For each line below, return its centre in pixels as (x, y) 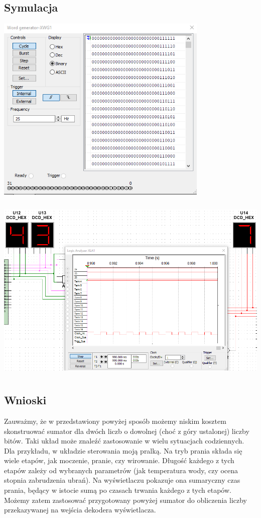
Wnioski (25, 400)
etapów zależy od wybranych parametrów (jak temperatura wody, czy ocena (121, 470)
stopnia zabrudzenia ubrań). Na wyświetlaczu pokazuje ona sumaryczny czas (122, 480)
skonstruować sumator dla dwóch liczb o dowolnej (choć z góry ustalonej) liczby (127, 431)
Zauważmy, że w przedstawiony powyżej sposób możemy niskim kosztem (115, 421)
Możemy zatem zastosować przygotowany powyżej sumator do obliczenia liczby (126, 500)
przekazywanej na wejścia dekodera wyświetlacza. (80, 510)
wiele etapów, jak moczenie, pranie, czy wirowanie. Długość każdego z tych (119, 460)
